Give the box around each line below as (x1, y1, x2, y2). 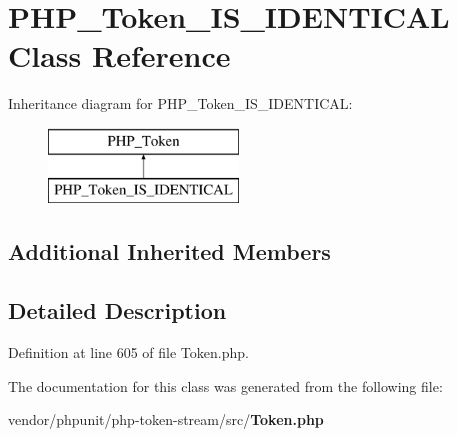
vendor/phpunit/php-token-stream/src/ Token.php (8, 409, 324, 430)
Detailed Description (8, 295, 227, 326)
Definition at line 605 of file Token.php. (8, 342, 249, 363)
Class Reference (8, 35, 231, 76)
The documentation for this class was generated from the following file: (8, 375, 443, 396)
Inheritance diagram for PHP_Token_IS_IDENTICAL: (8, 93, 353, 114)
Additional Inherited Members (8, 236, 331, 267)
